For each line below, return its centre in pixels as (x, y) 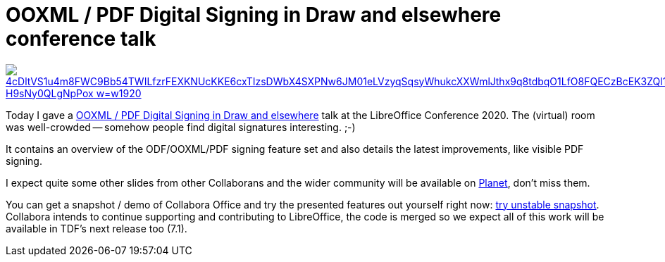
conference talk (81, 39)
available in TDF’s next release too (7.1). (97, 228)
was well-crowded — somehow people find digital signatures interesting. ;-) (181, 127)
